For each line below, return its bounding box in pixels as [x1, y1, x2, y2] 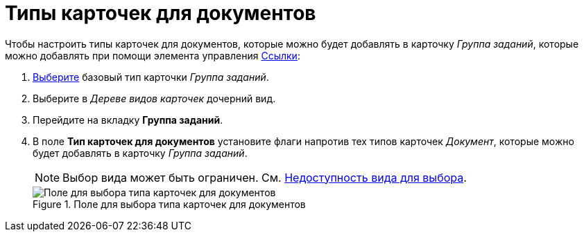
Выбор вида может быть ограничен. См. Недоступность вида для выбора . [62, 170, 467, 184]
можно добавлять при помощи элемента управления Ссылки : [5, 49, 300, 61]
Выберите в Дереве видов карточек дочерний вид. [33, 92, 276, 104]
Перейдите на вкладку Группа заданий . [33, 113, 223, 126]
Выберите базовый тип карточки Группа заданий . [33, 70, 269, 83]
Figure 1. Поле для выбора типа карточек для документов [33, 198, 306, 210]
